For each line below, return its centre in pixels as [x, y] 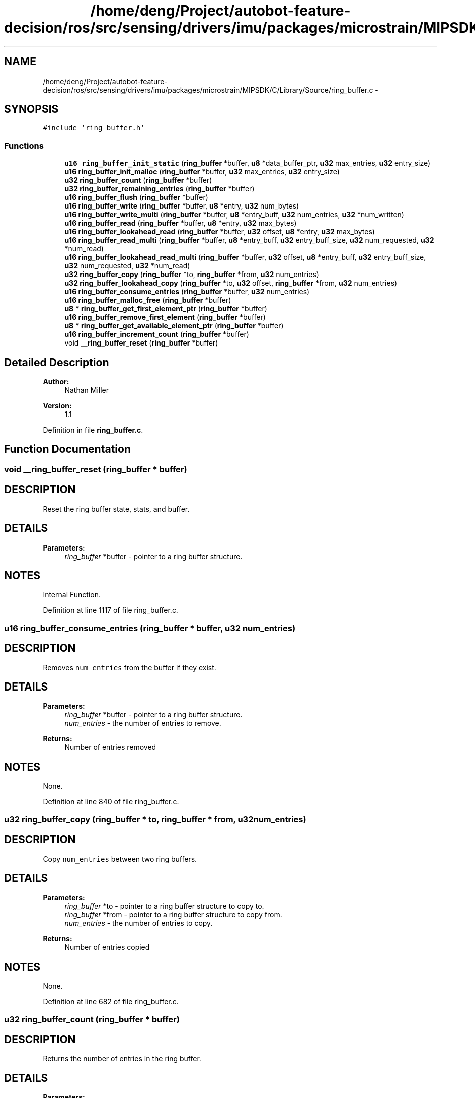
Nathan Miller [87, 390]
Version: [57, 406]
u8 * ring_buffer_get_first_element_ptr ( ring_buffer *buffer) [166, 309]
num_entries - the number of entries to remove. [143, 723]
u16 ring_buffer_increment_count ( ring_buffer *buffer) [157, 334]
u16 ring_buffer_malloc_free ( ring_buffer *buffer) [148, 300]
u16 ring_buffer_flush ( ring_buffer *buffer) [136, 197]
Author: [56, 382]
